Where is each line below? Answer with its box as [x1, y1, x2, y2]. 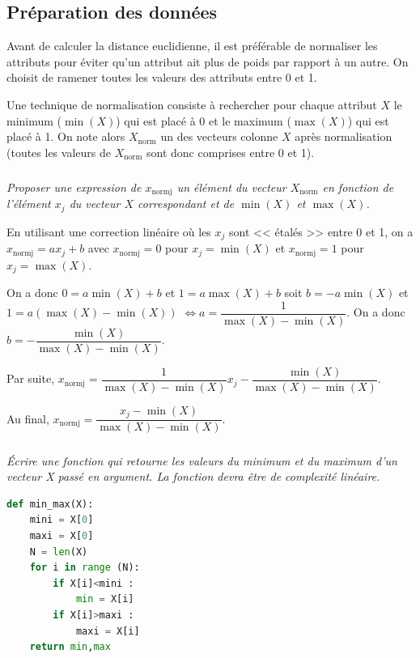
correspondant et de [138, 195, 235, 212]
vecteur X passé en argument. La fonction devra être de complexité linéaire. [6, 468, 380, 485]
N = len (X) [29, 546, 88, 558]
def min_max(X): [6, 498, 94, 510]
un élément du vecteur [176, 178, 286, 195]
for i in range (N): [29, 562, 140, 574]
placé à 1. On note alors [6, 128, 125, 145]
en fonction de [322, 178, 394, 195]
